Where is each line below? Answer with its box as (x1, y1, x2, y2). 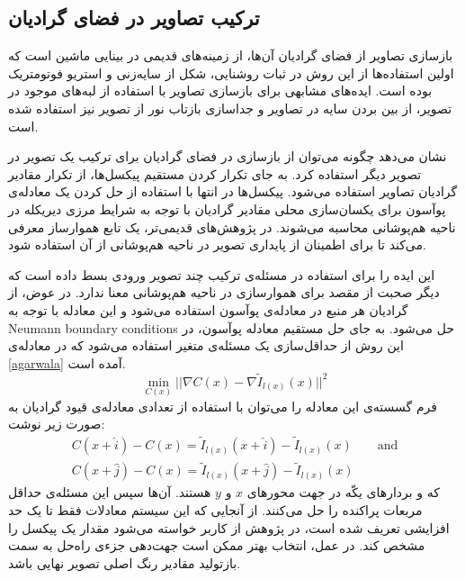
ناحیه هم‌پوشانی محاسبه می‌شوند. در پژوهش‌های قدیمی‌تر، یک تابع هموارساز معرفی (8, 217, 456, 236)
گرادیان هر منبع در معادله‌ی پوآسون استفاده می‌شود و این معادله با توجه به (8, 300, 408, 319)
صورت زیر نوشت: (8, 414, 105, 433)
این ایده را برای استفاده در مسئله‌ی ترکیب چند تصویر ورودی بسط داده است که (8, 265, 435, 284)
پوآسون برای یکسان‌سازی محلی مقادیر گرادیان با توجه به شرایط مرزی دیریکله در (8, 199, 446, 218)
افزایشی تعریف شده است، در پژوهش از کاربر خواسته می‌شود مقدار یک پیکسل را (8, 518, 450, 537)
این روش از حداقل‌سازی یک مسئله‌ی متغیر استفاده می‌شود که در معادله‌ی (8, 336, 404, 355)
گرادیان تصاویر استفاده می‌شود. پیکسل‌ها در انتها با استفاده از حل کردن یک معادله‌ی (8, 182, 458, 201)
